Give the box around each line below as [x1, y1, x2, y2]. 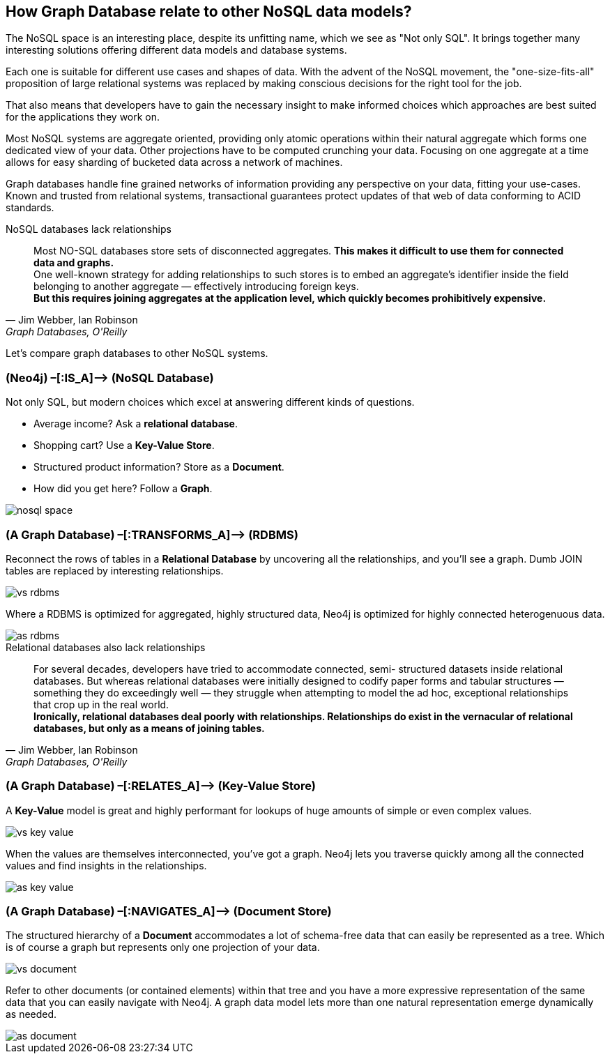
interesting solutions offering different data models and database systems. [6, 44, 347, 56]
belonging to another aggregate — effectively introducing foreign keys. [33, 280, 359, 293]
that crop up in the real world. [33, 698, 169, 710]
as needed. [6, 1008, 57, 1021]
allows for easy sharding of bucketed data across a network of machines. [6, 156, 343, 169]
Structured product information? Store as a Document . [33, 461, 284, 473]
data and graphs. [33, 257, 114, 269]
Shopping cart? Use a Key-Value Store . [33, 439, 215, 452]
